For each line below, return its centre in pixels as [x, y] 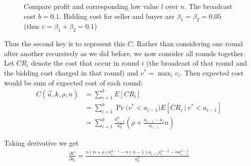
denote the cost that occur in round [85, 63]
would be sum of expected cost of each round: [73, 82]
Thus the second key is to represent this [65, 43]
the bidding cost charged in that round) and [71, 72]
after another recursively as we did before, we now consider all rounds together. [125, 53]
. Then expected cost [212, 72]
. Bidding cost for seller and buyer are [117, 16]
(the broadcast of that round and [197, 63]
